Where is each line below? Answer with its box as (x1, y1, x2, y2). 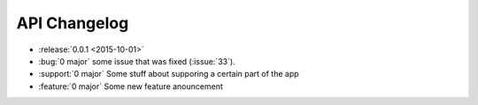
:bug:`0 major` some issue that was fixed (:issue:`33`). (38, 56, 235, 66)
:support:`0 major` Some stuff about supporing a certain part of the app (38, 69, 300, 79)
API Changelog (16, 13, 129, 33)
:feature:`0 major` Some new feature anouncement (38, 80, 223, 92)
